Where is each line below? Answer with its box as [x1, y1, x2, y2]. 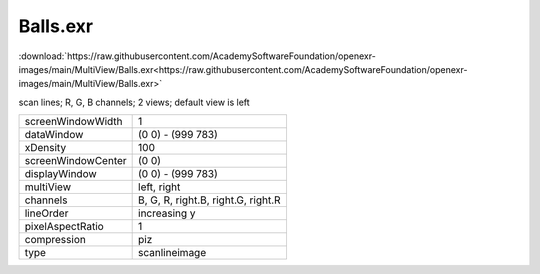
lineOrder [24, 206, 69, 220]
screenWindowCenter [24, 154, 127, 168]
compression [24, 233, 87, 247]
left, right [138, 180, 181, 194]
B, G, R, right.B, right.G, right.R [138, 193, 281, 207]
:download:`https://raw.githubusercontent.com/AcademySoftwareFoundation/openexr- [18, 50, 377, 62]
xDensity [24, 141, 67, 155]
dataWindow [24, 128, 84, 142]
